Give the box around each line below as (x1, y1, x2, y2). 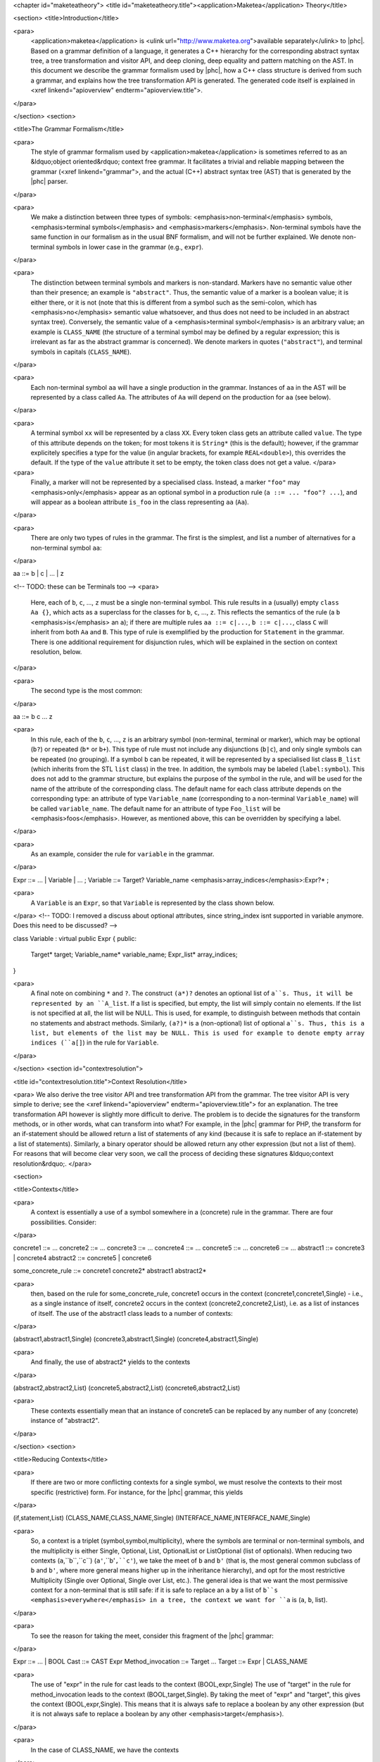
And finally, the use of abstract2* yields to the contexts (30, 1357, 191, 1367)
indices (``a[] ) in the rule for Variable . (30, 1038, 159, 1047)
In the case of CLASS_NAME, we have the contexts (30, 1745, 179, 1754)
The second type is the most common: (30, 686, 143, 695)
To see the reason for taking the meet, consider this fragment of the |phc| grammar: (30, 1632, 274, 1640)
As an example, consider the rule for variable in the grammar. (30, 850, 215, 858)
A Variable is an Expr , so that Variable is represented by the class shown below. (30, 899, 274, 907)
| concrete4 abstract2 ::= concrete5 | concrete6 (13, 1253, 152, 1262)
